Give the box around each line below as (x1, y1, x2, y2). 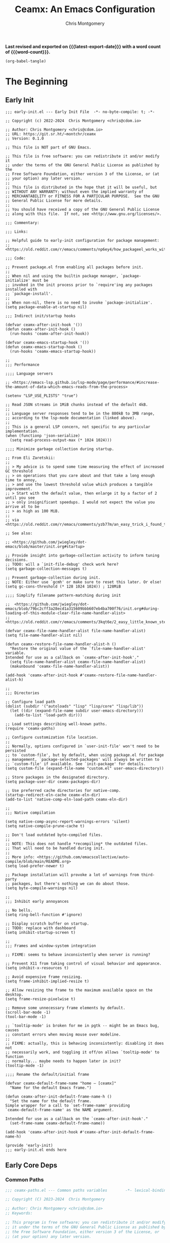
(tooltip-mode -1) (5, 1063, 44, 1068)
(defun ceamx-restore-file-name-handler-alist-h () (5, 641, 116, 647)
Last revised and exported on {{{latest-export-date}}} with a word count (5, 43, 161, 49)
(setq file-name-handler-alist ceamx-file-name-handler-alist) (10, 659, 146, 665)
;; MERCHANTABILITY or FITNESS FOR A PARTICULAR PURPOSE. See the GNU (5, 194, 159, 199)
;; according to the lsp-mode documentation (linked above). (5, 415, 137, 420)
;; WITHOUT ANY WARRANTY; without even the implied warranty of (5, 189, 144, 194)
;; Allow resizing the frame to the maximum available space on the (5, 988, 153, 993)
